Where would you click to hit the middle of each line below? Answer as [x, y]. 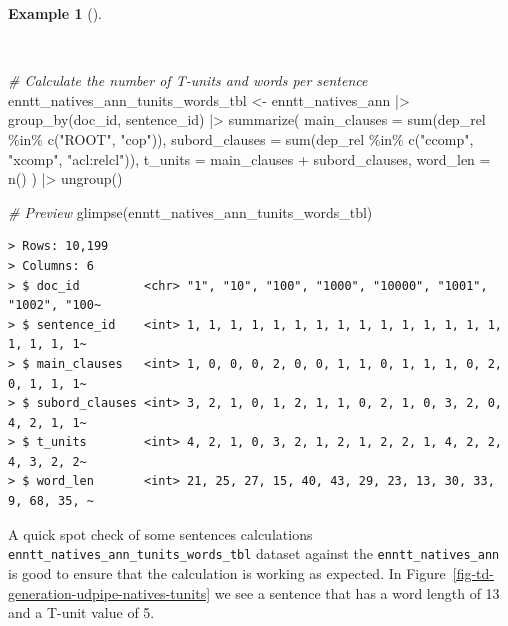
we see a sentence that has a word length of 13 [357, 592]
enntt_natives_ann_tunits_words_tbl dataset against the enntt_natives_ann [254, 553]
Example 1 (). [55, 13]
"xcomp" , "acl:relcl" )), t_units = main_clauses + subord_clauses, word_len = [249, 158]
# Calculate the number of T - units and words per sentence [188, 80]
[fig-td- [473, 572]
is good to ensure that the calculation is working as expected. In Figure [227, 572]
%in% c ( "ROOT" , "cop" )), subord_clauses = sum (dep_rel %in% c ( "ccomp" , [241, 138]
